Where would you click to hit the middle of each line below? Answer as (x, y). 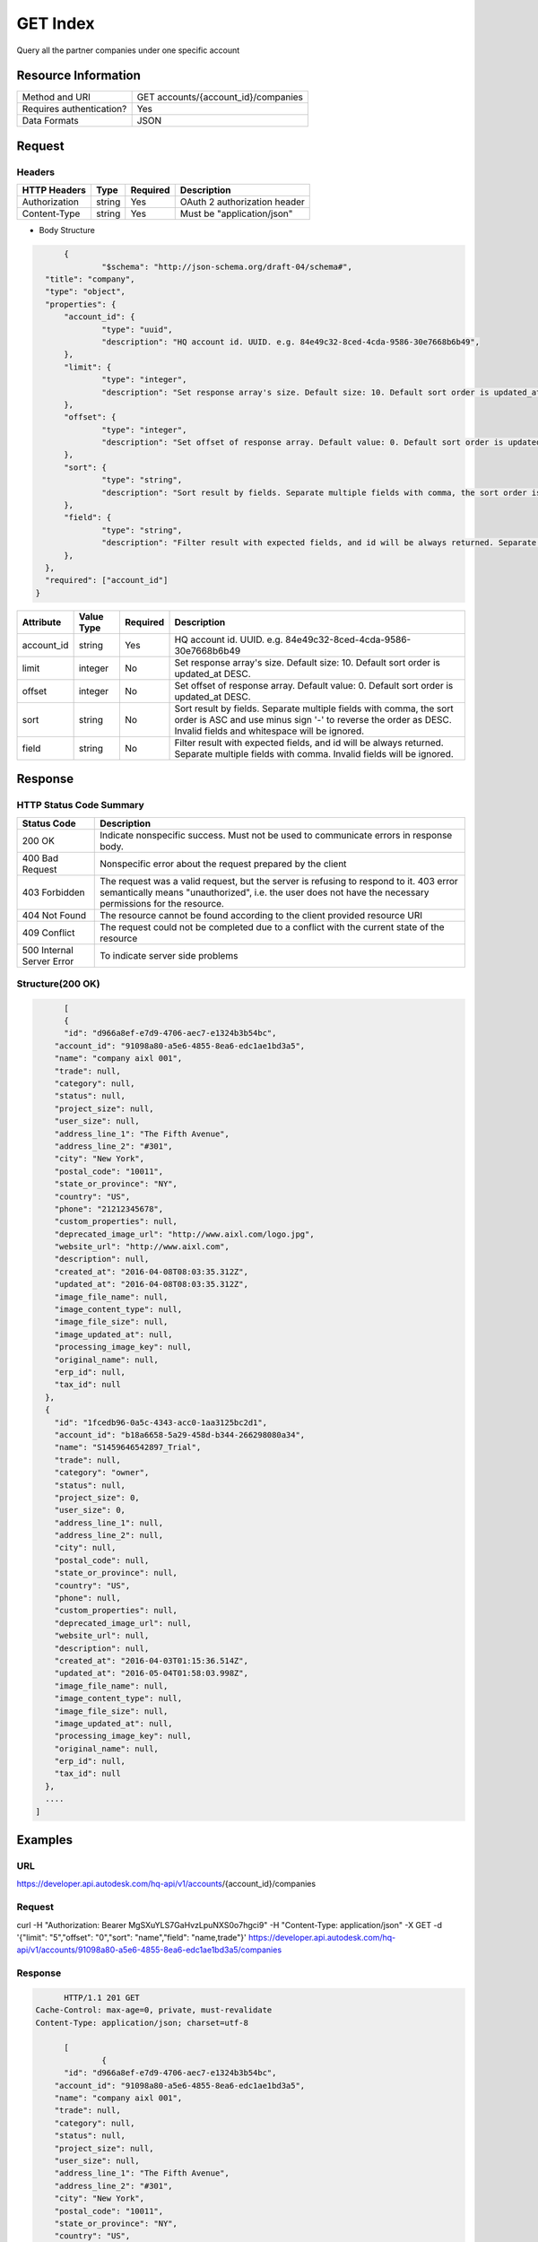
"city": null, (85, 1548)
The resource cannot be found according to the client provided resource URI (261, 915)
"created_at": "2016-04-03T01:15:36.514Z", (151, 1660)
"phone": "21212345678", (109, 1209)
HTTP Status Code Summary (81, 805)
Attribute (42, 621)
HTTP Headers (54, 190)
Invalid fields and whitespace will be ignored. (269, 731)
